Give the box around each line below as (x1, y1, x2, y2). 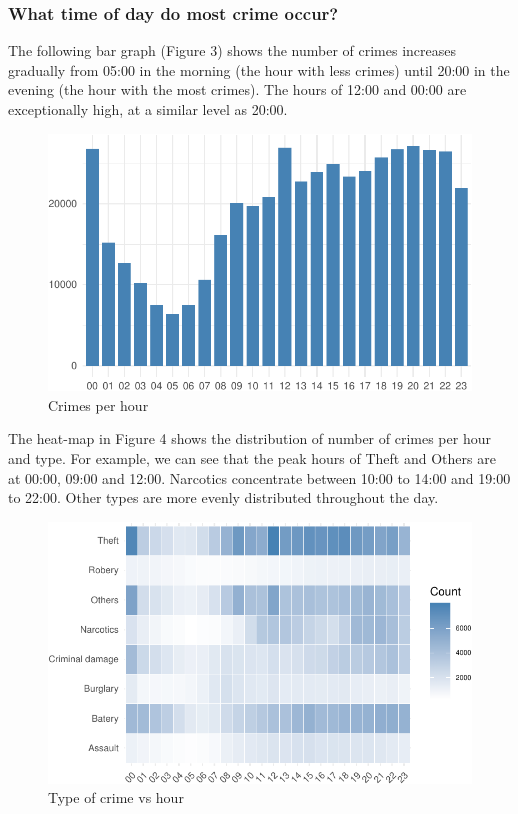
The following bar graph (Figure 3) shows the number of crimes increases (8, 40, 457, 61)
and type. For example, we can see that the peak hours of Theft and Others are (8, 448, 496, 469)
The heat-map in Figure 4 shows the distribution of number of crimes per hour (8, 428, 491, 449)
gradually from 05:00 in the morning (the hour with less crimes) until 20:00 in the (8, 59, 510, 80)
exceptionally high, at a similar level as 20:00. (8, 99, 288, 119)
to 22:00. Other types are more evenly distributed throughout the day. (8, 487, 439, 508)
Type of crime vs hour (48, 787, 184, 808)
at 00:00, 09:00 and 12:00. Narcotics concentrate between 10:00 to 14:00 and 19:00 (8, 467, 511, 488)
